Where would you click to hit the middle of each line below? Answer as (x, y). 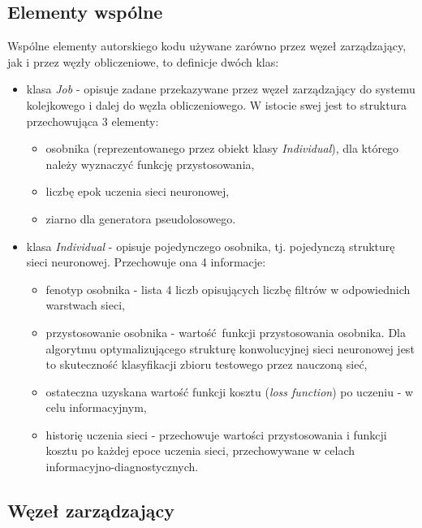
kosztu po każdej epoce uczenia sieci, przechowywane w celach (200, 450)
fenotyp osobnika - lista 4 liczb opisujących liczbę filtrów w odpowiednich (228, 289)
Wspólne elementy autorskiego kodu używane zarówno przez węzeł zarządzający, (207, 46)
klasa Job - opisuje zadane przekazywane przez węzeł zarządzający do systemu (221, 89)
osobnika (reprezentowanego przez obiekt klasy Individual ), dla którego (222, 148)
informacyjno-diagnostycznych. (122, 467)
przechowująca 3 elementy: (93, 121)
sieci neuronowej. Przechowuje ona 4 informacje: (146, 262)
